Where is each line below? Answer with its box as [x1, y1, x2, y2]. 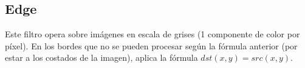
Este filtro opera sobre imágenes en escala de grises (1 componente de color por [5, 28, 300, 40]
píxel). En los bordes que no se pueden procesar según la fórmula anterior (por [5, 39, 298, 52]
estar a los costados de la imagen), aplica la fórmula [5, 51, 198, 64]
